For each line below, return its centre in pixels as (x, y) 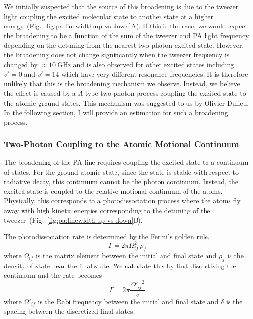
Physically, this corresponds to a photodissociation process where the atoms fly (122, 200)
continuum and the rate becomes (53, 275)
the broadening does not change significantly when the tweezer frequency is (117, 54)
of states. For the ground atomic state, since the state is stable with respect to (121, 172)
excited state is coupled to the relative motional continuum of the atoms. (113, 191)
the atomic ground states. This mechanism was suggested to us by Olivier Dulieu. (126, 102)
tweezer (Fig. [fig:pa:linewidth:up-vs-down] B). (73, 220)
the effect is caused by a (40, 93)
